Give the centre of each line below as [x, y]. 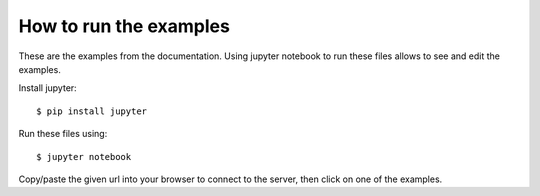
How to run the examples [124, 26]
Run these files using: [63, 134]
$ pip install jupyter [92, 111]
